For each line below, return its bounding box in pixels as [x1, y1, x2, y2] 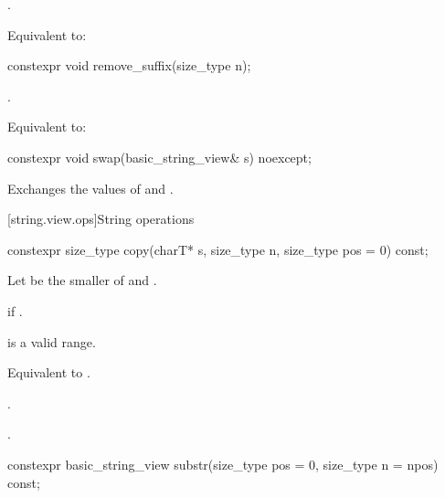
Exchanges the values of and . [7, 178, 174, 197]
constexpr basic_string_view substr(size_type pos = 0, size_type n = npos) [7, 454, 439, 473]
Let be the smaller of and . [7, 270, 157, 290]
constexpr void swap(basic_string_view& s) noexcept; [7, 147, 312, 166]
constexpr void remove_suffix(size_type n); [7, 56, 251, 75]
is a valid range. [7, 332, 96, 351]
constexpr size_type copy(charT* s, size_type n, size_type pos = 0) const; [7, 239, 429, 259]
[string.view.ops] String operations [7, 209, 195, 228]
